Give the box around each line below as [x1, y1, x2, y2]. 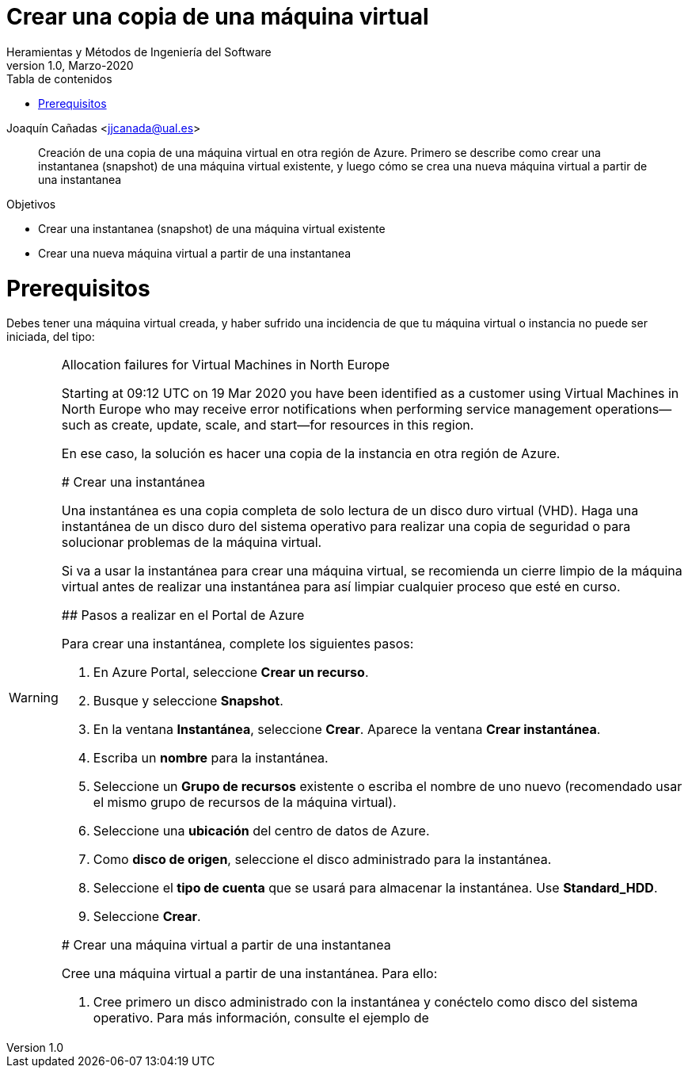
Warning [9, 690, 59, 706]
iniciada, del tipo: [6, 330, 95, 344]
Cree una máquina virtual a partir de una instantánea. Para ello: [61, 965, 438, 982]
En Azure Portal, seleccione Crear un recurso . [93, 664, 369, 681]
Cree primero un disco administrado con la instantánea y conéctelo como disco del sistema [93, 994, 638, 1011]
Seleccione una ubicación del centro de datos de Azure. [93, 823, 430, 839]
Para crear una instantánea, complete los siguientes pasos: [61, 636, 414, 652]
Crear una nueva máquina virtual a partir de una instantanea [38, 246, 352, 260]
